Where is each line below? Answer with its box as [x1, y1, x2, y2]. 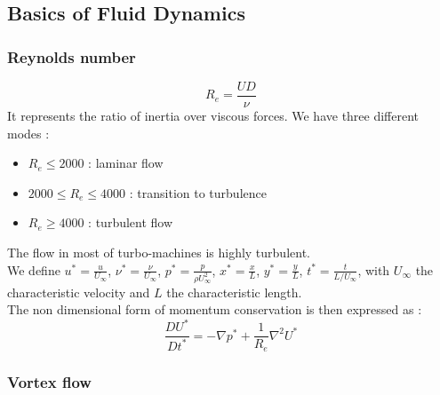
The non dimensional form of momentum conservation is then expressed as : [7, 300, 422, 319]
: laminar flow [88, 154, 164, 172]
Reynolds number [7, 45, 136, 67]
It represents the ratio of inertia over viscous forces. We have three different [7, 107, 420, 125]
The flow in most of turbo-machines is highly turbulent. [7, 243, 310, 262]
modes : [7, 123, 50, 142]
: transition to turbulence [129, 183, 267, 201]
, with [357, 260, 390, 279]
